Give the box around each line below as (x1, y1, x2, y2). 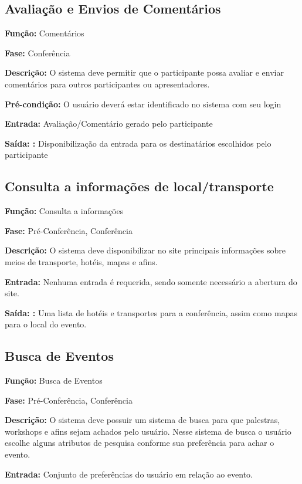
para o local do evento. (5, 318, 87, 330)
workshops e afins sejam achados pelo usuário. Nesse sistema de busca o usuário (5, 425, 291, 437)
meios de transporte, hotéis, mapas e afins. (5, 255, 158, 268)
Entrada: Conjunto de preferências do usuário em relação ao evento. (5, 468, 253, 480)
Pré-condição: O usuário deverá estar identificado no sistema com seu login (5, 97, 281, 110)
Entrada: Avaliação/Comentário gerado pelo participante (5, 117, 213, 130)
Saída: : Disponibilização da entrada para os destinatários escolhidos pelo (5, 137, 272, 149)
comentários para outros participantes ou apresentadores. (5, 77, 210, 90)
